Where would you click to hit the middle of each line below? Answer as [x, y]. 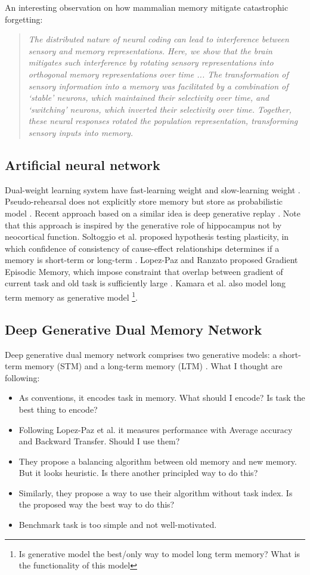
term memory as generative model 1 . [72, 296]
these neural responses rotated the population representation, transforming [163, 121]
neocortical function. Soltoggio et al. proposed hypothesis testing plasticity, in [147, 237]
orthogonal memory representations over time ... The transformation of [158, 74]
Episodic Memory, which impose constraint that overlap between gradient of [144, 271]
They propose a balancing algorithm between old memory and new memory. [158, 461]
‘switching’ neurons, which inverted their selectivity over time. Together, [160, 109]
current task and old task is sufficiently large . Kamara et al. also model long [145, 283]
